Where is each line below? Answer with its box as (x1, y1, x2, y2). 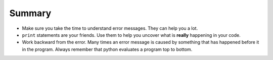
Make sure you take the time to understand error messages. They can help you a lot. (22, 25, 198, 31)
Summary (9, 8, 52, 19)
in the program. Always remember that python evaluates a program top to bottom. (22, 46, 193, 52)
